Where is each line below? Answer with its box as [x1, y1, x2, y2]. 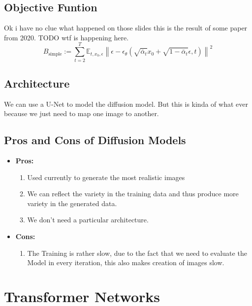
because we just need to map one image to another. [4, 108, 159, 119]
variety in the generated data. [27, 198, 117, 208]
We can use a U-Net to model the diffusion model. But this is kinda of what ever [4, 98, 248, 109]
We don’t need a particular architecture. [27, 214, 149, 225]
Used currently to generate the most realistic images [27, 172, 185, 182]
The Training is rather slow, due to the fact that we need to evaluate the [27, 247, 247, 258]
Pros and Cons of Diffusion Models [4, 132, 186, 148]
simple [48, 51, 62, 57]
